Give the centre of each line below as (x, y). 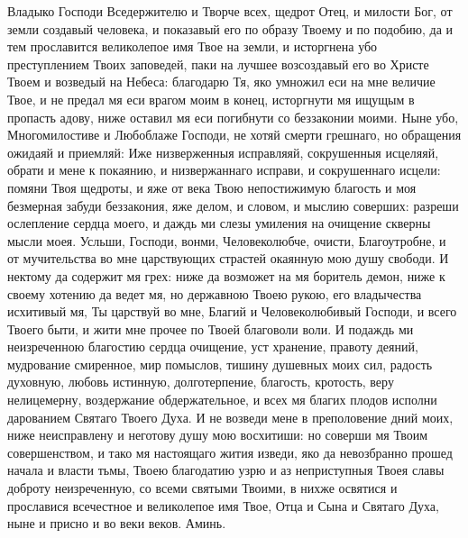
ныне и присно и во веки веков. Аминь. (117, 523)
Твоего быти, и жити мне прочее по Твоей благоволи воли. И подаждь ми (211, 328)
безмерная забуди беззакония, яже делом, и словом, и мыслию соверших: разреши (233, 205)
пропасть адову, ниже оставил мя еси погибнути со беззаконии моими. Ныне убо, (233, 117)
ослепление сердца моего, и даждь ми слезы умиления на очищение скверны (219, 223)
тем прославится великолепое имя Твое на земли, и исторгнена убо (193, 46)
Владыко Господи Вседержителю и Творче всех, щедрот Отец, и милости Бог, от (230, 11)
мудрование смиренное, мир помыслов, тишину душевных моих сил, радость (220, 364)
